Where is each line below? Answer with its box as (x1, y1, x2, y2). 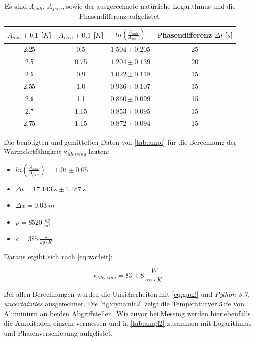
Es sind (4, 1, 27, 11)
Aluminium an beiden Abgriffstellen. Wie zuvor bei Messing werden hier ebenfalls (4, 308, 251, 318)
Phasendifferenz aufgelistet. (79, 10, 161, 21)
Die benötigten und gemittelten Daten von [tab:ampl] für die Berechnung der (4, 136, 237, 147)
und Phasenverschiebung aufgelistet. (4, 327, 113, 338)
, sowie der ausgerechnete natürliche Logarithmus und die (62, 1, 236, 11)
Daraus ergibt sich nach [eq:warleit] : (4, 251, 113, 261)
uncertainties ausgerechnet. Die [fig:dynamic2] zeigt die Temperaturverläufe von (4, 299, 245, 309)
